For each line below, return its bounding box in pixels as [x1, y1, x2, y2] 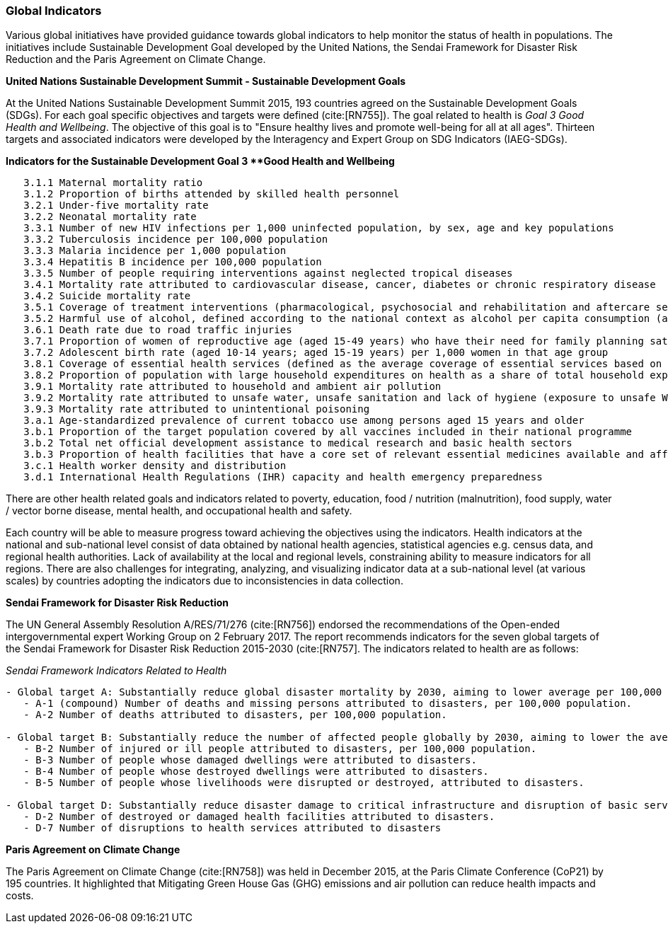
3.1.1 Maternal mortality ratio [23, 177, 203, 189]
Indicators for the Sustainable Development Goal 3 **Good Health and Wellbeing [6, 155, 395, 168]
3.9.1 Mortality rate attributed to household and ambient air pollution [23, 381, 442, 393]
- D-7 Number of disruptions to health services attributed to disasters [23, 822, 442, 834]
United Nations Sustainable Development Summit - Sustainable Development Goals [6, 75, 406, 88]
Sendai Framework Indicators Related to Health [6, 664, 227, 677]
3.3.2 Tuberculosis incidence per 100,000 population [23, 233, 328, 246]
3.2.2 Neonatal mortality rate [23, 211, 197, 223]
